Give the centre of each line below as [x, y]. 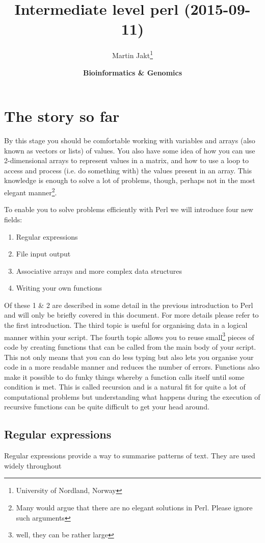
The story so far [62, 116]
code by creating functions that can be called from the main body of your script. [130, 346]
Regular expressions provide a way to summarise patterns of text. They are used [130, 456]
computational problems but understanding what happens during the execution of [132, 396]
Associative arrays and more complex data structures [99, 270]
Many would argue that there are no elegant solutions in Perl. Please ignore [134, 508]
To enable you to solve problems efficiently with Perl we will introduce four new [129, 209]
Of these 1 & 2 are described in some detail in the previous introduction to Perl [129, 305]
